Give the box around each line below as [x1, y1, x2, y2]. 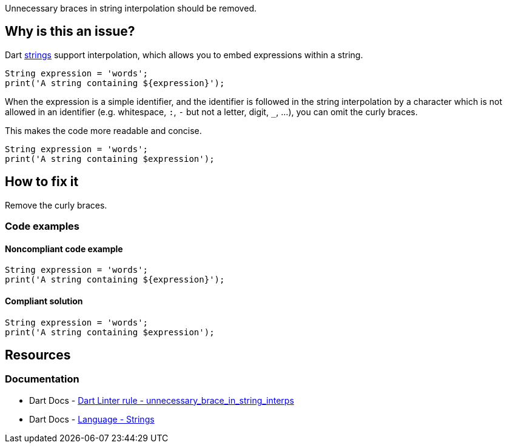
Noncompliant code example [5, 243, 123, 254]
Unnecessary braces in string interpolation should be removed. [5, 3, 257, 13]
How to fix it [5, 174, 79, 190]
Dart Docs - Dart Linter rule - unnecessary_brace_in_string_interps [29, 395, 294, 406]
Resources [5, 347, 71, 363]
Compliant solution [5, 295, 83, 306]
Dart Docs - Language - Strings [29, 413, 155, 424]
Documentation [5, 373, 79, 386]
